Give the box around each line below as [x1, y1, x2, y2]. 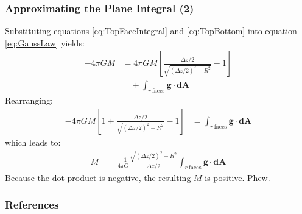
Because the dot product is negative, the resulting [5, 171, 191, 184]
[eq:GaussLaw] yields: [5, 36, 85, 49]
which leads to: [5, 135, 61, 148]
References [5, 197, 59, 212]
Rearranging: [5, 94, 53, 107]
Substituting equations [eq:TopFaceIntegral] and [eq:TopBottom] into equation [5, 24, 297, 37]
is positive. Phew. [205, 171, 270, 184]
